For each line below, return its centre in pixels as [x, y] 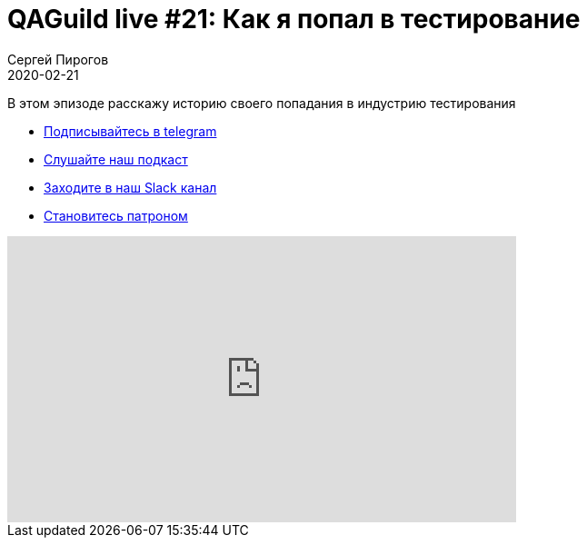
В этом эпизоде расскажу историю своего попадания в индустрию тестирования [262, 103]
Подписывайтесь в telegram [130, 131]
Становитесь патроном [116, 215]
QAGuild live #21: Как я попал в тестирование [294, 19]
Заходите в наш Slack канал [130, 187]
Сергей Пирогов [58, 59]
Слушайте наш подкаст [116, 159]
